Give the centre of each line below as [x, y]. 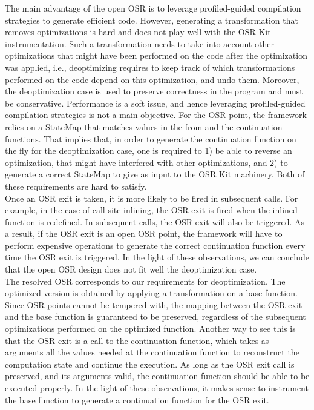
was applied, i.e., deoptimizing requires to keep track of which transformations [150, 67]
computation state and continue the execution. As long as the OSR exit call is [150, 364]
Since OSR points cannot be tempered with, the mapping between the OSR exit [154, 304]
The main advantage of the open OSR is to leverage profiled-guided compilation [153, 8]
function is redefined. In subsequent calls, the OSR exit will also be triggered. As [155, 221]
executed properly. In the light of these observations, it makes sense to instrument [157, 388]
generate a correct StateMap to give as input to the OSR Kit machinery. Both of [155, 174]
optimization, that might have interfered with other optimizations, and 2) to [146, 162]
